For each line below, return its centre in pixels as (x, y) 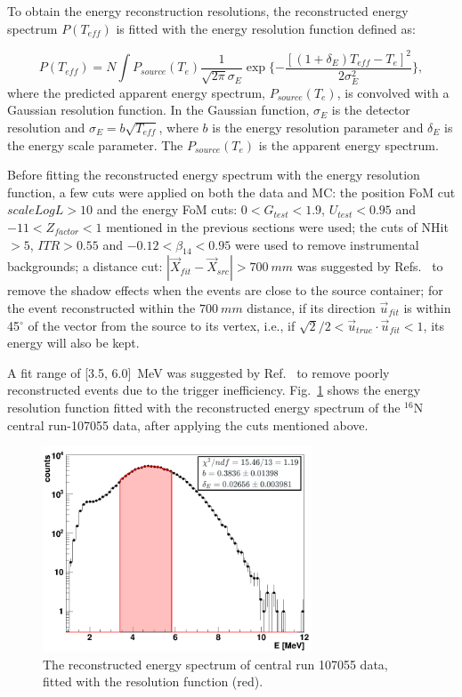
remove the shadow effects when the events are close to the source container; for (225, 290)
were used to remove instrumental (327, 244)
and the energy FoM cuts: (167, 209)
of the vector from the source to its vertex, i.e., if (162, 325)
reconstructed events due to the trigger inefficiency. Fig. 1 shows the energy (214, 390)
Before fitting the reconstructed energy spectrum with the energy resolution (214, 175)
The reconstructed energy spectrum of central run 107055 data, (215, 664)
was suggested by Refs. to (370, 266)
